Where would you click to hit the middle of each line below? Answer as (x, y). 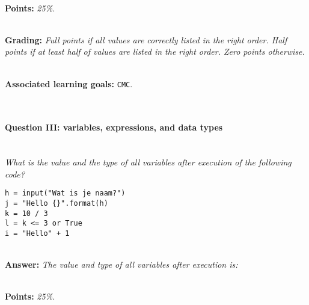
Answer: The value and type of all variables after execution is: (121, 264)
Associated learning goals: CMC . (69, 83)
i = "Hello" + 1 (37, 234)
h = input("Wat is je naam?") (65, 193)
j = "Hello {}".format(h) (57, 204)
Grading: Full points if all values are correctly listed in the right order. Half (146, 39)
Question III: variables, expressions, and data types (114, 127)
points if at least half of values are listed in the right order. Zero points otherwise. (155, 51)
